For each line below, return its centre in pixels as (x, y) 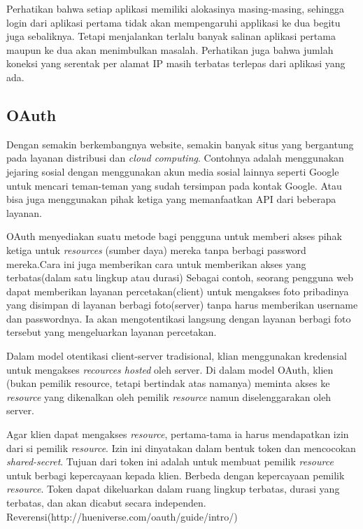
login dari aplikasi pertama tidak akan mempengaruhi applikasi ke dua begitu (173, 22)
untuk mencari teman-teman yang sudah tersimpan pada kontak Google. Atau (174, 185)
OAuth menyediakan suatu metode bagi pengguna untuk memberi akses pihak (174, 236)
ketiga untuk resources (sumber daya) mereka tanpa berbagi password (156, 249)
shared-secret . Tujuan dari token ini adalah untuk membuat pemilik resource (170, 461)
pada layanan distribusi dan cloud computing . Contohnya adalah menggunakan (175, 158)
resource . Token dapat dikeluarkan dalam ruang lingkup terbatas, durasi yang (173, 489)
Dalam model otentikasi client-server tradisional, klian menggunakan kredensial (177, 356)
